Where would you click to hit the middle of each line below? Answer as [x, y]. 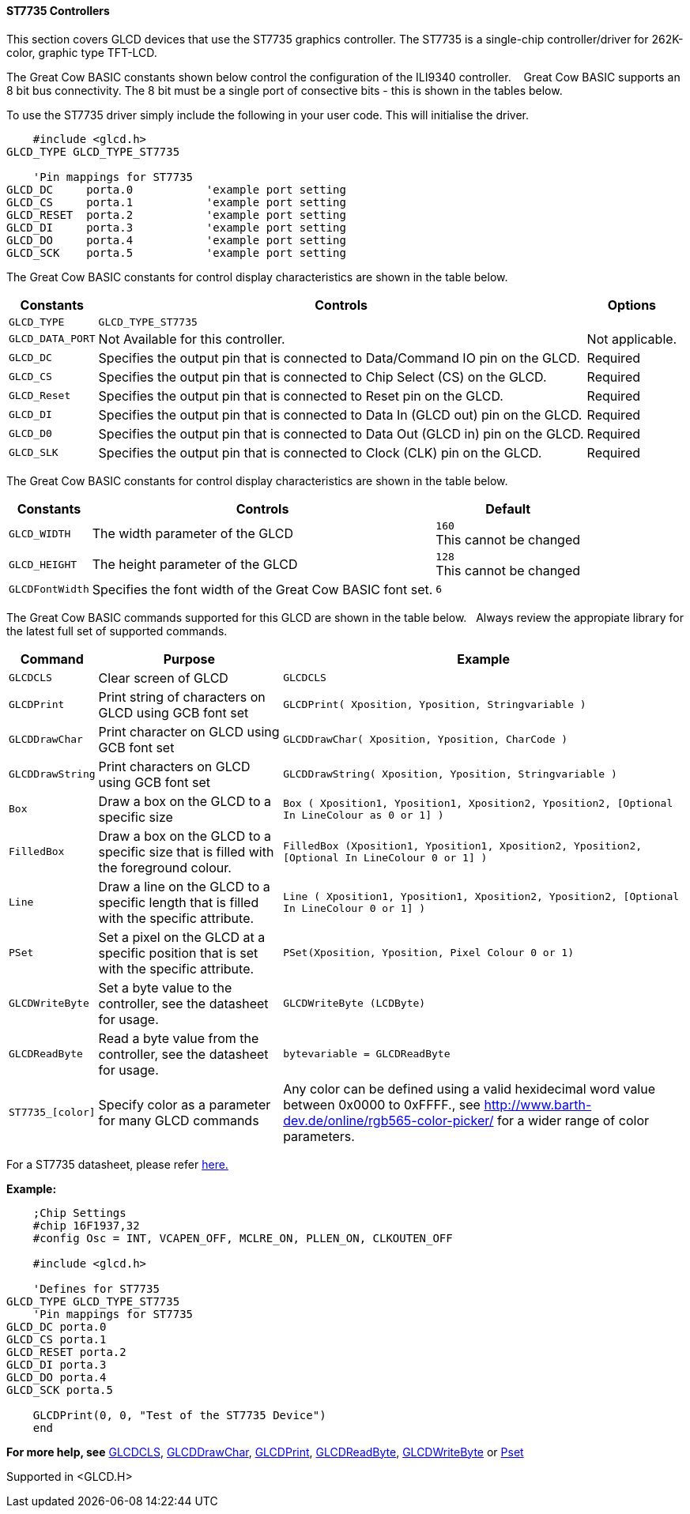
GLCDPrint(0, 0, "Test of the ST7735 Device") [179, 1415]
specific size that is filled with [186, 851]
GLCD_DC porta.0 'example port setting [176, 189]
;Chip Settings [79, 1213]
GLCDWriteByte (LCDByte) [354, 1004]
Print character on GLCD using [189, 731]
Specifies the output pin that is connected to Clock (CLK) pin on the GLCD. [320, 452]
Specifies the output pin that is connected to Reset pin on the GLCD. [301, 395]
